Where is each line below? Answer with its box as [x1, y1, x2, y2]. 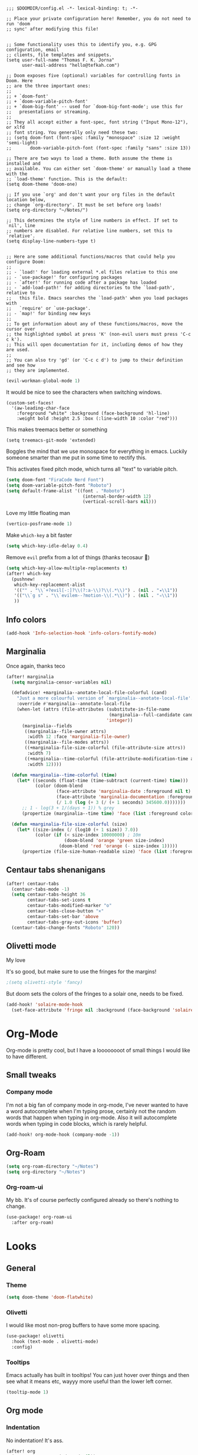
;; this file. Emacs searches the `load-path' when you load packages [6, 295, 189, 301]
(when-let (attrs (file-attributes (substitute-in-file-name [16, 707, 170, 712]
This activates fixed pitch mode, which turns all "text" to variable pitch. [6, 465, 178, 472]
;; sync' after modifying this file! [6, 26, 99, 32]
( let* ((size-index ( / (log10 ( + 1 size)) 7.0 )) [16, 827, 138, 832]
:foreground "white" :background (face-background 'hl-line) [16, 410, 170, 416]
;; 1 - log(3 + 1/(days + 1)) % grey [21, 805, 115, 811]
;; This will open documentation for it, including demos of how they [6, 342, 183, 348]
